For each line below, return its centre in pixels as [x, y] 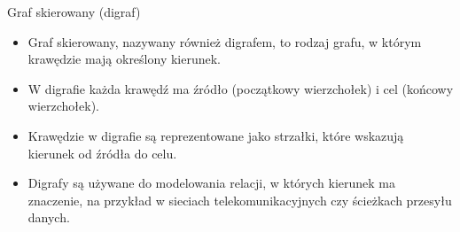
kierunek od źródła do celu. [102, 153]
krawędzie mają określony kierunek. [124, 59]
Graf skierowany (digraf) [74, 12]
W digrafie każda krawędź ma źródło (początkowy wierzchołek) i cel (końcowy [241, 88]
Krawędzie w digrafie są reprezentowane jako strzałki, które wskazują [216, 135]
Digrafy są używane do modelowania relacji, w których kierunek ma [211, 183]
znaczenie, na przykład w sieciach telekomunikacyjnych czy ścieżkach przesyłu [240, 200]
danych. [49, 217]
